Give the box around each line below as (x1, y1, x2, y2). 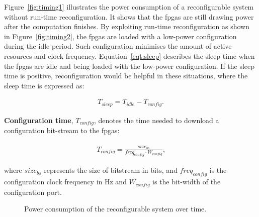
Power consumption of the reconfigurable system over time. (24, 203, 207, 214)
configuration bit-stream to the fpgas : (4, 125, 120, 136)
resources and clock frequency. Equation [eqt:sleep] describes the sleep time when (4, 50, 255, 61)
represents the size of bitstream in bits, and (44, 165, 178, 175)
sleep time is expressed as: (4, 80, 84, 90)
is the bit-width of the (152, 176, 221, 187)
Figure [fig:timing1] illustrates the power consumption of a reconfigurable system (4, 2, 254, 12)
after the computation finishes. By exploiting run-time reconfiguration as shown (4, 21, 249, 32)
